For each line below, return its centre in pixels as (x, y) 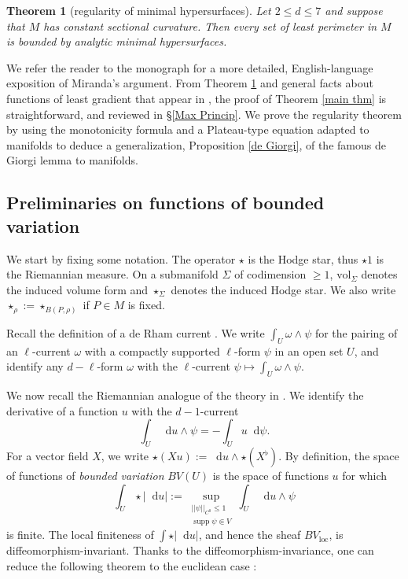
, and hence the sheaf (250, 535)
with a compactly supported (152, 350)
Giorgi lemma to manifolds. (72, 160)
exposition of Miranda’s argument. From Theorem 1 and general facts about (190, 83)
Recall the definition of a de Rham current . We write (136, 332)
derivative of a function (62, 410)
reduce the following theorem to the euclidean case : (132, 565)
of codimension (270, 274)
